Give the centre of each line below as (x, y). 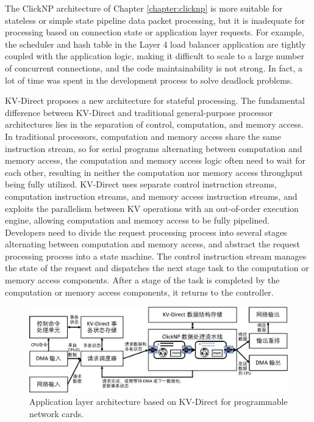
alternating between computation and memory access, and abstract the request (152, 244)
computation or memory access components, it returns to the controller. (139, 292)
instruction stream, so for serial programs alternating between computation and (154, 148)
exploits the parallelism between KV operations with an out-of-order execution (152, 208)
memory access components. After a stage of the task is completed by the (142, 280)
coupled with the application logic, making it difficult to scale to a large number (155, 56)
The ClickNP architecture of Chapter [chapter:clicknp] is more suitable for (144, 8)
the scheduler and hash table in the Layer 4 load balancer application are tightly (155, 44)
